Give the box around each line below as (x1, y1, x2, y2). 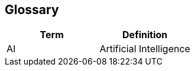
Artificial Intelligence (99, 43, 190, 55)
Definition (122, 29, 168, 41)
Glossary (5, 2, 59, 17)
